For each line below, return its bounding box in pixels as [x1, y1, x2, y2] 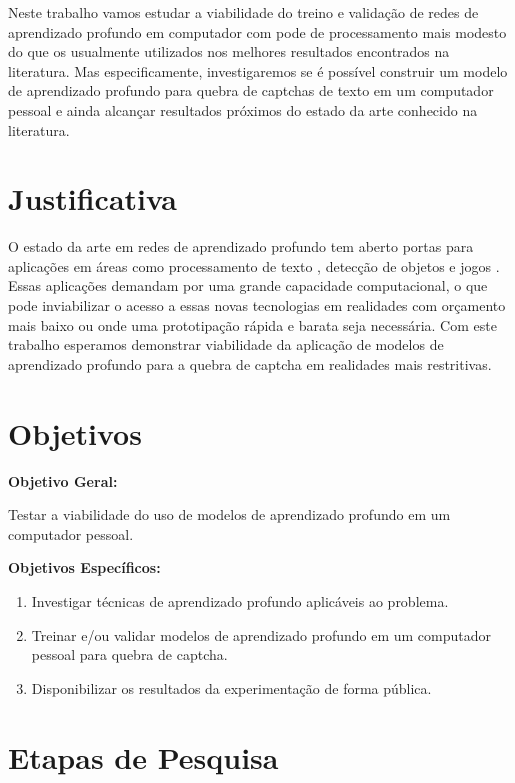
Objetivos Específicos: [8, 557, 161, 578]
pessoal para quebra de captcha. [31, 644, 228, 665]
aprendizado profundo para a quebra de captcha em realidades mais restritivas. [8, 353, 492, 374]
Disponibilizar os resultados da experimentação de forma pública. [31, 677, 432, 698]
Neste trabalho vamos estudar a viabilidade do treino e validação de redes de [8, 2, 479, 22]
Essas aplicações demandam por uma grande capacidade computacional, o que [8, 275, 488, 296]
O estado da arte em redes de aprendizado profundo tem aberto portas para [8, 236, 474, 257]
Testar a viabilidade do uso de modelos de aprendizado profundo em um [8, 504, 451, 525]
